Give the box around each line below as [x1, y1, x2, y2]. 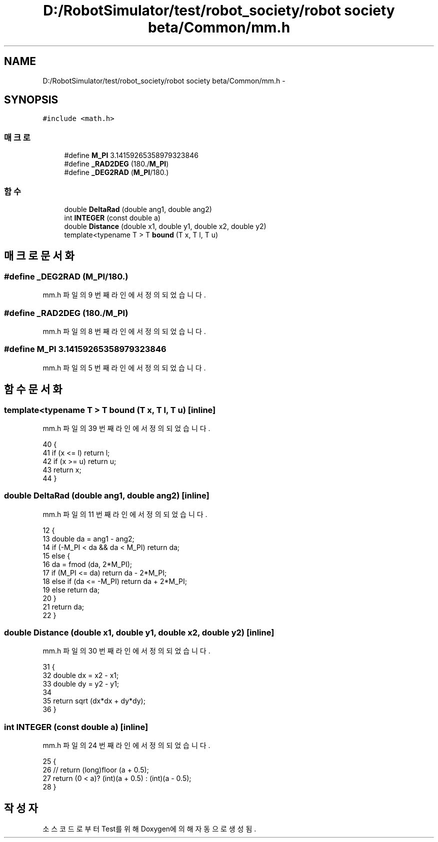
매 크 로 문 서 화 [4, 249, 74, 262]
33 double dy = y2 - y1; [42, 679, 119, 688]
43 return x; [42, 465, 81, 474]
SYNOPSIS [4, 93, 58, 106]
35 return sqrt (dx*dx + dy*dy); [42, 696, 145, 705]
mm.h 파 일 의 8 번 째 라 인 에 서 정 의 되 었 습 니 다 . [42, 326, 206, 335]
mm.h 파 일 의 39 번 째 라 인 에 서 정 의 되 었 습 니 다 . [42, 423, 210, 432]
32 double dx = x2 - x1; [42, 671, 119, 680]
